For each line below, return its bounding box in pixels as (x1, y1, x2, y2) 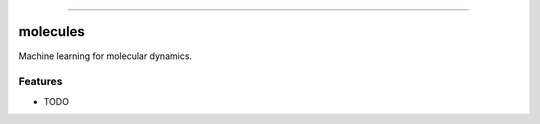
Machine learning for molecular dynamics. (18, 50, 193, 62)
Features (18, 75, 63, 89)
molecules (18, 23, 85, 40)
